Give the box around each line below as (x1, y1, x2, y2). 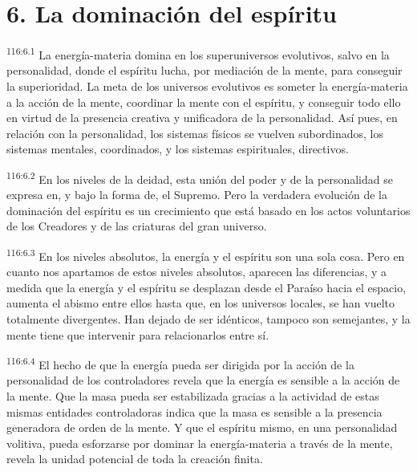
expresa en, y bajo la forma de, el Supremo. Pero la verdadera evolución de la (6, 186, 387, 203)
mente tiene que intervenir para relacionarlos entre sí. (6, 326, 269, 343)
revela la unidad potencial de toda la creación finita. (6, 450, 263, 467)
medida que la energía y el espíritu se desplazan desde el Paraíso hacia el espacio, (6, 279, 407, 295)
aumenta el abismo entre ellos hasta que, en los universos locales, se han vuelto (6, 295, 395, 311)
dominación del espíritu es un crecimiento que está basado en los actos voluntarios (6, 201, 411, 218)
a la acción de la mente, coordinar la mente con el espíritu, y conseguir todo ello (6, 93, 401, 110)
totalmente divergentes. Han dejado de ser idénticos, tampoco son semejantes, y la (6, 311, 411, 327)
